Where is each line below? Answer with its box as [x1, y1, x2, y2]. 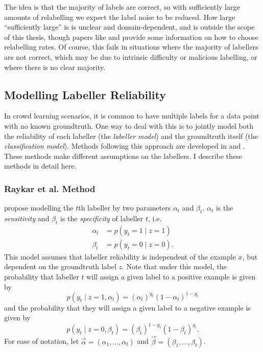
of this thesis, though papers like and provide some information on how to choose [4, 31, 258, 42]
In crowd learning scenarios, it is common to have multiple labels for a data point [4, 110, 259, 121]
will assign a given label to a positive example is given [86, 271, 256, 281]
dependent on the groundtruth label [4, 261, 116, 272]
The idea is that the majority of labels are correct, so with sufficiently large [4, 2, 240, 12]
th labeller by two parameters [78, 202, 171, 213]
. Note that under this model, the [122, 261, 227, 272]
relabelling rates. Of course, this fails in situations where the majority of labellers [4, 41, 258, 52]
